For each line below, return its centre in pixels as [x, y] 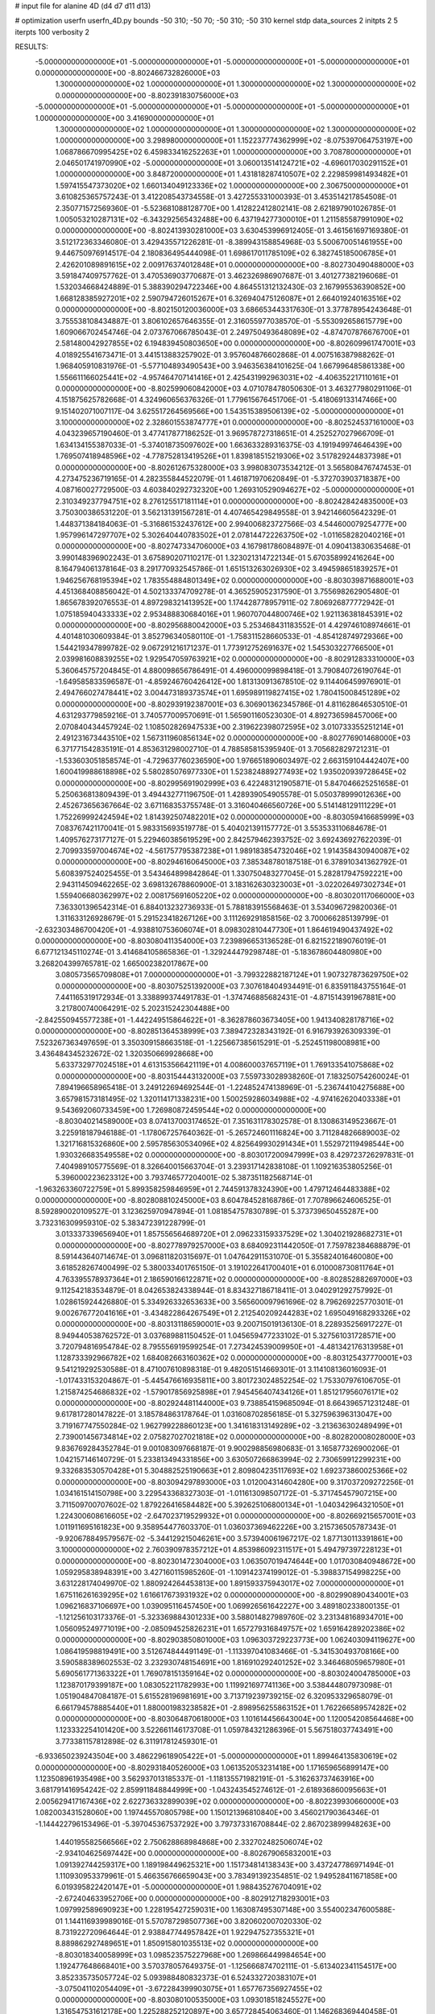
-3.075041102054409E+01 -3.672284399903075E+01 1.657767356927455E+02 [189, 1988]
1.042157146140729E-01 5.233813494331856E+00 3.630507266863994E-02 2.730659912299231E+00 [228, 1459]
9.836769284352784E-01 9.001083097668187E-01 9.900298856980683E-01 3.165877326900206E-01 [228, 1448]
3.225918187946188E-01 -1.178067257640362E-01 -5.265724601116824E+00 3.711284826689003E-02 [228, 1133]
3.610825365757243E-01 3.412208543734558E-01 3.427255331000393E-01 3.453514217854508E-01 [226, 197]
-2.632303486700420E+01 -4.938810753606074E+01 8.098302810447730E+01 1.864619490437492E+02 [214, 930]
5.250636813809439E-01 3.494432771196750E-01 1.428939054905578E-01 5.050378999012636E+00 [228, 794]
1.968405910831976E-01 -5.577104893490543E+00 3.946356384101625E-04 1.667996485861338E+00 [230, 366]
